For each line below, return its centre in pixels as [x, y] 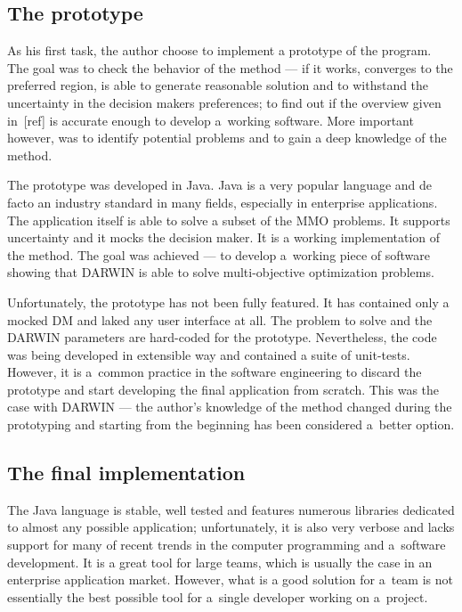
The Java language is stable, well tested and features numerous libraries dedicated [231, 509]
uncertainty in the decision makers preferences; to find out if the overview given [224, 102]
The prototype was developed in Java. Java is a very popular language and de [220, 185]
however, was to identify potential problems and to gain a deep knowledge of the [227, 138]
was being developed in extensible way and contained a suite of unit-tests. [209, 354]
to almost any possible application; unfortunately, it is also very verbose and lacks [231, 527]
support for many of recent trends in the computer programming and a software [227, 545]
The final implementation [126, 473]
